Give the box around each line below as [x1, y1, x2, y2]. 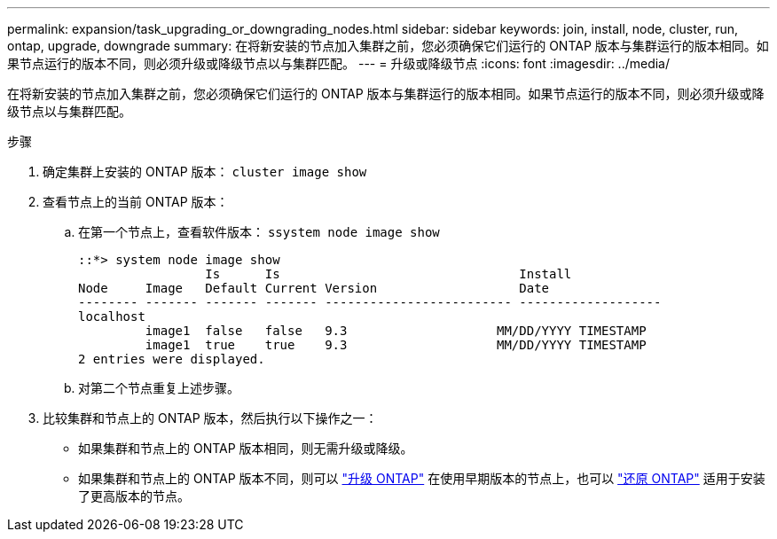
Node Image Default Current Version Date [78, 281, 550, 295]
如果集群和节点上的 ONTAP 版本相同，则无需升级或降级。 [78, 441, 413, 456]
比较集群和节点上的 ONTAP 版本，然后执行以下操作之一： [43, 410, 378, 426]
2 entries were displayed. [78, 352, 265, 366]
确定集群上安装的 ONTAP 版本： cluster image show [43, 164, 367, 179]
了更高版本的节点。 [78, 488, 190, 504]
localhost [78, 309, 145, 324]
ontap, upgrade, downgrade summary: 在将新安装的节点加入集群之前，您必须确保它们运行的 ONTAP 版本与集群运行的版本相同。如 [7, 38, 769, 53]
